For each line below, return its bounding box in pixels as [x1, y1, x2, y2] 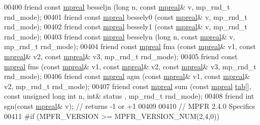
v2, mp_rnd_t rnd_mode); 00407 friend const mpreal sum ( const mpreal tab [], [4, 80, 251, 91]
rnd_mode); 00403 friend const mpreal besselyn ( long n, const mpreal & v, [4, 31, 235, 41]
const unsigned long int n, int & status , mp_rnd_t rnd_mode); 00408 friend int [4, 91, 254, 101]
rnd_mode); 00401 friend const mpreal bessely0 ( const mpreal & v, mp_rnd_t [4, 11, 247, 22]
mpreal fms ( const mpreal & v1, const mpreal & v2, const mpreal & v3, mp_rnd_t [4, 61, 256, 71]
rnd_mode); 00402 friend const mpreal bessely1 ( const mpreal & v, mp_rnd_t [4, 21, 247, 32]
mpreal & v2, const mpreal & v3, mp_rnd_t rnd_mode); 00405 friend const [4, 51, 238, 61]
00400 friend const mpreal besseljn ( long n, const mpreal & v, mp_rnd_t [4, 2, 230, 12]
